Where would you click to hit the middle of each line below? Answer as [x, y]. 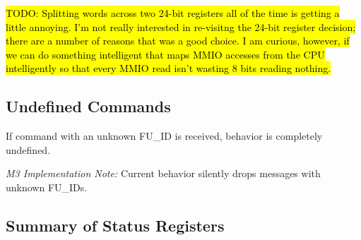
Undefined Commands [88, 106]
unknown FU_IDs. [47, 187]
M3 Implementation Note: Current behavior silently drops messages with [163, 173]
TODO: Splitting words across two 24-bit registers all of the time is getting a [173, 13]
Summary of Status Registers [115, 225]
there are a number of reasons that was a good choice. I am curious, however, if [178, 41]
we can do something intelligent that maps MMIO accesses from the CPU [165, 54]
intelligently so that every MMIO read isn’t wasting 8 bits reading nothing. [168, 68]
